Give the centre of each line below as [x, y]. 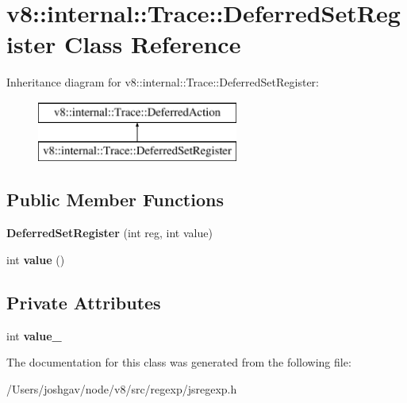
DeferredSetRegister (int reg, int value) [109, 233]
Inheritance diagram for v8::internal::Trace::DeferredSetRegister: [163, 82]
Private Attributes [84, 302]
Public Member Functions [115, 200]
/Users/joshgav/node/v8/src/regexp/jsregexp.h [122, 388]
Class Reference [152, 44]
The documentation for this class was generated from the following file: [179, 362]
